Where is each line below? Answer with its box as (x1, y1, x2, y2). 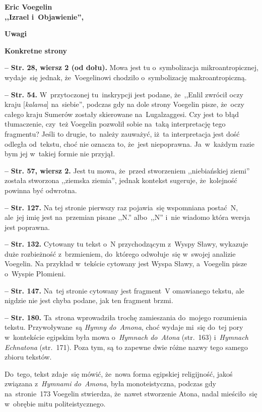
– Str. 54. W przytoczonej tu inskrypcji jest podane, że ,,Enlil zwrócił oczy (5, 89, 243, 99)
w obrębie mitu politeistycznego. (5, 398, 106, 408)
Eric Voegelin (5, 2, 52, 12)
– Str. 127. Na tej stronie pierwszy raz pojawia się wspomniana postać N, (5, 202, 238, 212)
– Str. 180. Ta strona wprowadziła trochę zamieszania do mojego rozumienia (5, 312, 247, 322)
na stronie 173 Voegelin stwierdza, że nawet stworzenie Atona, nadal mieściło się (5, 388, 257, 398)
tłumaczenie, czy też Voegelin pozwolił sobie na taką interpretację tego (5, 119, 226, 129)
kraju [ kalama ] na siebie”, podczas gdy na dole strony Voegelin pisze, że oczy (5, 99, 244, 109)
